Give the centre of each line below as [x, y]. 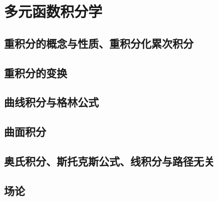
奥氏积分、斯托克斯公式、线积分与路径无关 [109, 161]
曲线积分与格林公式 [51, 102]
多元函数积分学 [53, 11]
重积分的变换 [36, 72]
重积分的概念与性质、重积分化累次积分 [99, 43]
